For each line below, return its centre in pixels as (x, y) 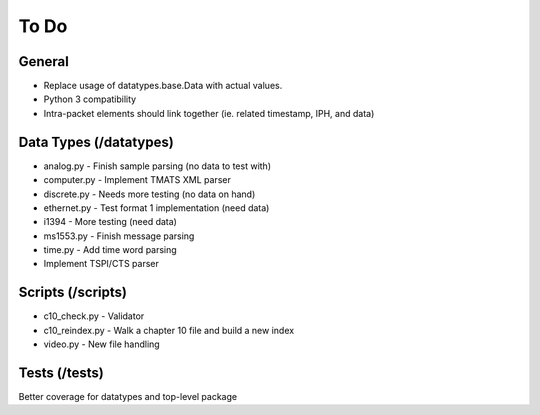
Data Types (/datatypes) (96, 141)
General (44, 61)
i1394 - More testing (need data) (110, 222)
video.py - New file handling (101, 344)
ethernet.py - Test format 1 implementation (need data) (156, 207)
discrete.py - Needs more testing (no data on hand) (149, 194)
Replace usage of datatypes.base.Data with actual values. (163, 86)
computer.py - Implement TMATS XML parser (137, 180)
